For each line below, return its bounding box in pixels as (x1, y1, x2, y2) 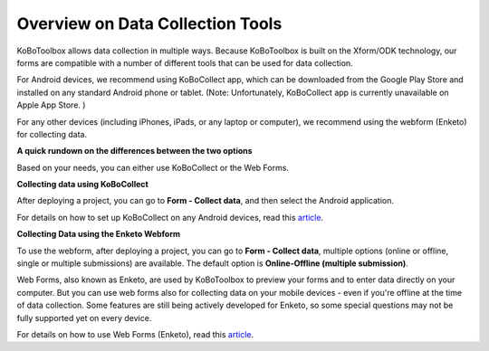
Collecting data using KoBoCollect (16, 179, 149, 190)
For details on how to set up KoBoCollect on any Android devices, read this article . (16, 212, 324, 223)
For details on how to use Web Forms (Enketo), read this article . (16, 328, 254, 339)
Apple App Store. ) (16, 100, 86, 110)
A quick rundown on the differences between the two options (16, 146, 253, 157)
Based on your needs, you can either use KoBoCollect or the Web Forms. (16, 162, 290, 173)
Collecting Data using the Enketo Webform (16, 229, 181, 240)
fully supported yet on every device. (16, 312, 152, 323)
